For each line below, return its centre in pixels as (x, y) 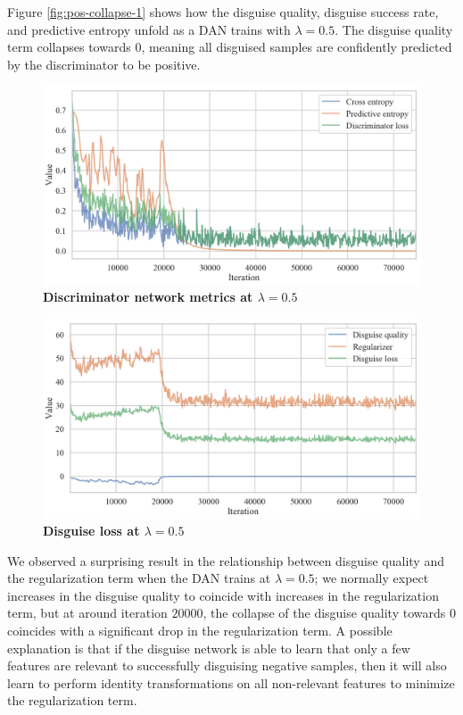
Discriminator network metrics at (148, 297)
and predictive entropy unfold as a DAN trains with (149, 29)
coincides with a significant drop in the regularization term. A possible (200, 631)
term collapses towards (69, 47)
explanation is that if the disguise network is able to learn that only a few (209, 648)
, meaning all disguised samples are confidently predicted (297, 47)
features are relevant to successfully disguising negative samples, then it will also (227, 665)
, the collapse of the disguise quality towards (324, 613)
